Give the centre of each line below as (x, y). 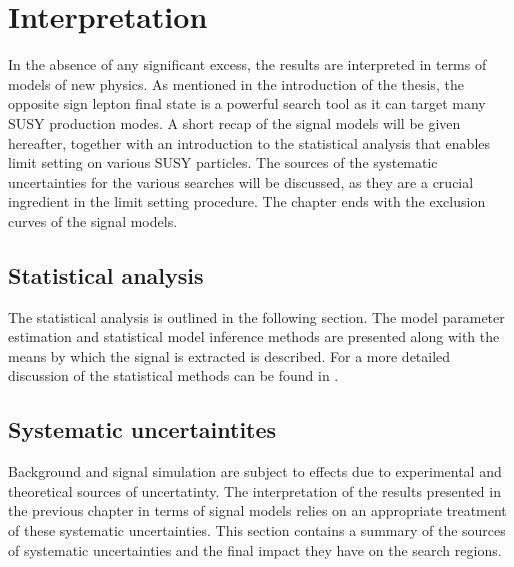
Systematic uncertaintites (142, 429)
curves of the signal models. (93, 220)
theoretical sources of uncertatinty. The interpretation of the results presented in (254, 490)
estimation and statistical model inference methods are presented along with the (254, 336)
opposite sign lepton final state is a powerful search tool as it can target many (247, 103)
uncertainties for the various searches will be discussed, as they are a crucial (241, 181)
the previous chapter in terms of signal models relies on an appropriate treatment (257, 510)
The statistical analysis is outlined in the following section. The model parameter (256, 316)
